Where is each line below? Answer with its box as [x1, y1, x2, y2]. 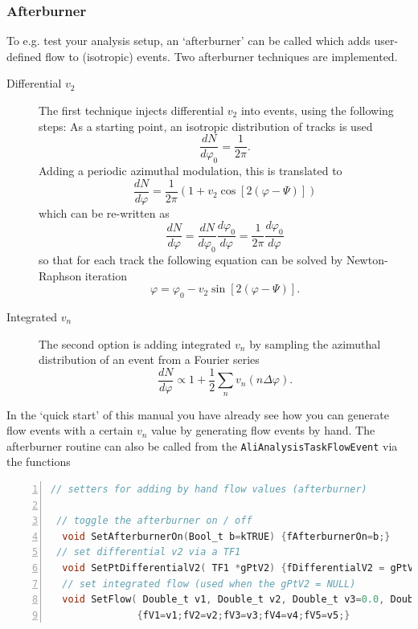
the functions [6, 453, 71, 470]
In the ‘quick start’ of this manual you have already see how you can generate [6, 406, 389, 423]
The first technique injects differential [39, 102, 224, 118]
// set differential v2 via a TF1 [56, 546, 241, 558]
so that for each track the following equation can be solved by [39, 251, 343, 268]
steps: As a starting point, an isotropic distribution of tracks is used [39, 117, 373, 134]
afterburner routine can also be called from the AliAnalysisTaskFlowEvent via [6, 437, 398, 454]
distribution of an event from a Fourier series [39, 351, 260, 368]
